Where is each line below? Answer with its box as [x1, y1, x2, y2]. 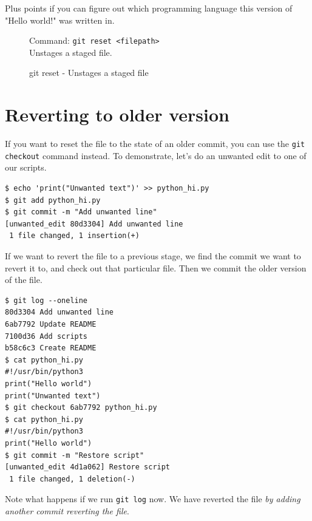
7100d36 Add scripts [5, 332, 88, 341]
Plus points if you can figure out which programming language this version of [5, 2, 293, 14]
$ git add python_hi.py [5, 196, 101, 205]
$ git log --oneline [5, 296, 88, 305]
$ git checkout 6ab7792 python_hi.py [5, 403, 157, 412]
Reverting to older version [5, 102, 229, 127]
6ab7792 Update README [5, 320, 97, 329]
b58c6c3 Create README [5, 344, 97, 353]
